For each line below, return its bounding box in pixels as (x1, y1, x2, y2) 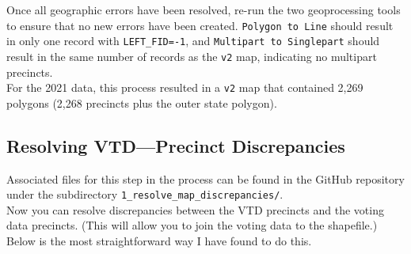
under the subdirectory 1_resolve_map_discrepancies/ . (6, 186, 284, 203)
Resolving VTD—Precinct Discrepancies (6, 133, 345, 157)
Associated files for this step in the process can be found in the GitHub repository (6, 170, 405, 187)
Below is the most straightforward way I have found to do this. (6, 233, 312, 249)
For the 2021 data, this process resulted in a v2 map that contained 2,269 (6, 79, 363, 96)
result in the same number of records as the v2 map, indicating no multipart (6, 47, 377, 64)
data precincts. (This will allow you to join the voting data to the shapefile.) (6, 217, 378, 233)
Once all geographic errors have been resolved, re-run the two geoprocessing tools (6, 2, 401, 17)
